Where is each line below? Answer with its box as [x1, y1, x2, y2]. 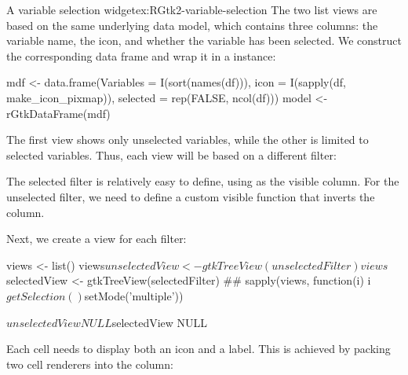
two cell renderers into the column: [6, 355, 173, 372]
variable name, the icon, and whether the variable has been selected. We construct [6, 32, 402, 49]
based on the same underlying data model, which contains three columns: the [6, 17, 378, 33]
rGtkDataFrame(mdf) [6, 105, 111, 121]
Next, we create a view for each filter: [6, 230, 187, 247]
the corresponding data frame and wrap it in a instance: [6, 47, 276, 64]
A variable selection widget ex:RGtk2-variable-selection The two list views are [6, 2, 377, 17]
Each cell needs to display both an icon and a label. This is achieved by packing [6, 340, 391, 357]
